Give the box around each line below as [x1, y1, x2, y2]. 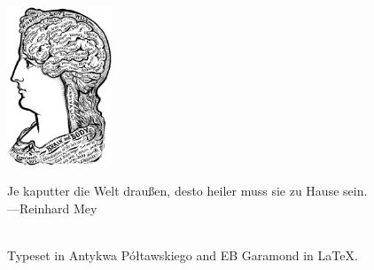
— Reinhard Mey [7, 198, 97, 217]
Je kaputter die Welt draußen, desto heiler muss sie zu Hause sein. [7, 181, 368, 200]
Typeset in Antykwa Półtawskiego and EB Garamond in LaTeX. [7, 245, 358, 264]
